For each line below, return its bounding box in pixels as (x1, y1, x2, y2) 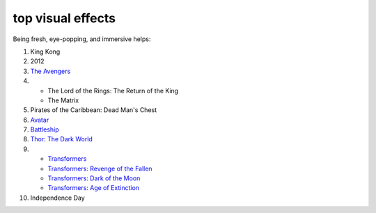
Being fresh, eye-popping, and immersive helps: (13, 35, 151, 43)
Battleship (30, 125, 59, 134)
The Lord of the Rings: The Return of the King (47, 86, 179, 95)
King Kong (30, 47, 61, 56)
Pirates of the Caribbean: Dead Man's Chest (30, 106, 157, 114)
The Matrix (47, 96, 79, 104)
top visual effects (13, 10, 116, 26)
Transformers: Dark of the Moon (47, 174, 141, 182)
